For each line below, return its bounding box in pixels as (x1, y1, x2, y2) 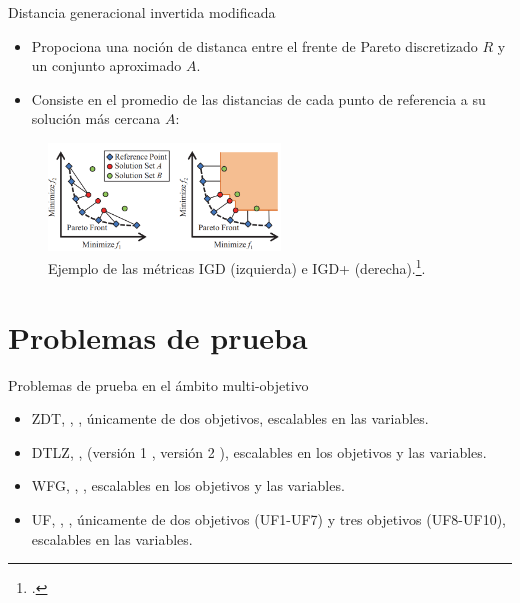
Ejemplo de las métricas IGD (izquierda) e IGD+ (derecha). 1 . (48, 255, 426, 278)
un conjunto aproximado (31, 55, 182, 76)
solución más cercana (31, 108, 161, 129)
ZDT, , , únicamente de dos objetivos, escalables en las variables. (31, 408, 429, 429)
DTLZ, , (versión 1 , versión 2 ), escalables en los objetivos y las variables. (31, 441, 487, 462)
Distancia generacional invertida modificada (8, 2, 276, 22)
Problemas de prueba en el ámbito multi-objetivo (8, 374, 309, 395)
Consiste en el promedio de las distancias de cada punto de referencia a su (31, 88, 486, 109)
